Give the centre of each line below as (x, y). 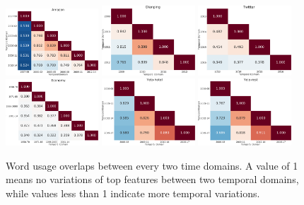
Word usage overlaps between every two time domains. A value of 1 (152, 165)
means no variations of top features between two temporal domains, (152, 179)
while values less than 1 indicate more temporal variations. (133, 193)
